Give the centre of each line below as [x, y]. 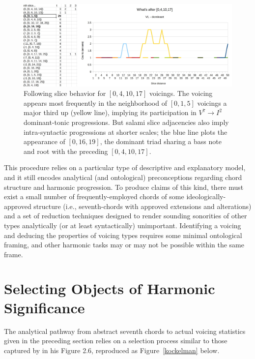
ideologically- [206, 196]
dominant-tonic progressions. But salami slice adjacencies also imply [126, 122]
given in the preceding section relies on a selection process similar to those [116, 341]
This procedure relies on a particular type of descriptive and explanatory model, [125, 167]
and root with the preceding [66, 151]
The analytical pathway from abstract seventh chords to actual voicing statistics [125, 331]
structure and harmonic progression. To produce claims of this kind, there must [124, 187]
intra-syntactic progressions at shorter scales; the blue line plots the [126, 132]
